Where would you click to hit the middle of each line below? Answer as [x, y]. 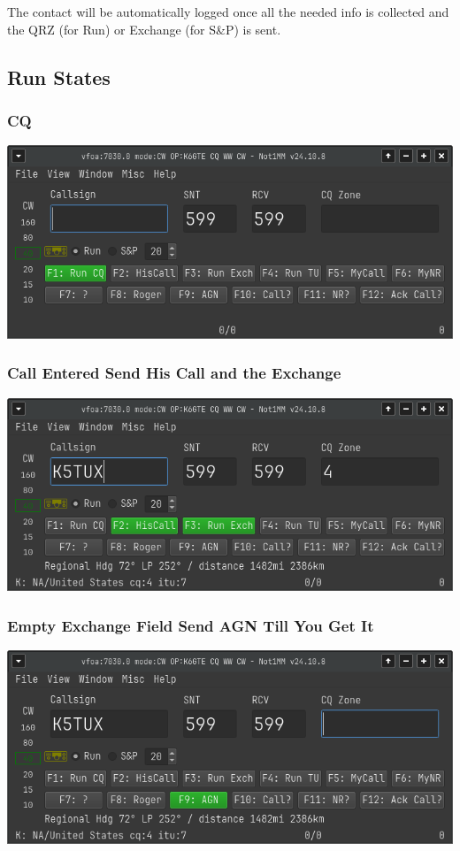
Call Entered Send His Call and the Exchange [174, 373]
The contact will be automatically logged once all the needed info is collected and [228, 11]
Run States [59, 77]
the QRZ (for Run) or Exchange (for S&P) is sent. [144, 29]
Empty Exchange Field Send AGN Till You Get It [191, 625]
